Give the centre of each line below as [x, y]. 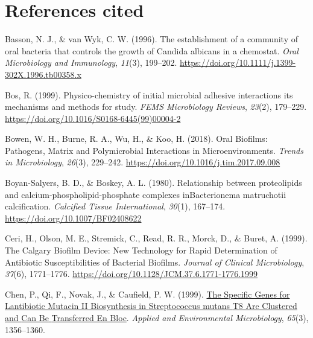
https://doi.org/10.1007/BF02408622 [73, 218]
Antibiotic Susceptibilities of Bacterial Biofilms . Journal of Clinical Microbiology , [155, 262]
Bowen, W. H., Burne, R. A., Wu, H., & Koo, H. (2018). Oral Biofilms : [136, 139]
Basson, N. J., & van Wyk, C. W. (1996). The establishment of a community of [152, 39]
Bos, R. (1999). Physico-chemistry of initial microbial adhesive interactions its [149, 94]
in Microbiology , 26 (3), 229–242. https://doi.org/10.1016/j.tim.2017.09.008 [143, 162]
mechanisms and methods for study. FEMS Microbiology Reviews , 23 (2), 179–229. [156, 107]
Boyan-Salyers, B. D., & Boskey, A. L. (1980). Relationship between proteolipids [153, 183]
